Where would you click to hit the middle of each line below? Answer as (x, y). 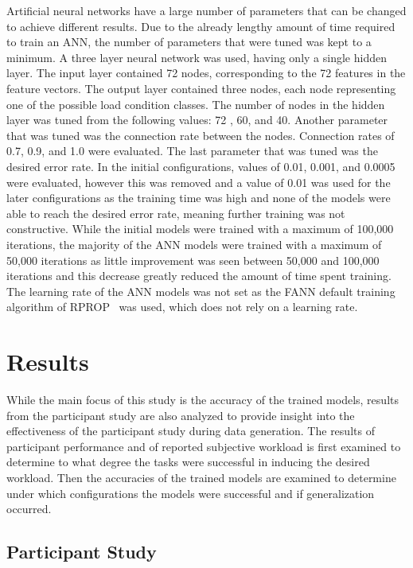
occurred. (29, 509)
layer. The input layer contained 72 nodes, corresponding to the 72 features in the (206, 73)
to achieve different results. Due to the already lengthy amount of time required (201, 26)
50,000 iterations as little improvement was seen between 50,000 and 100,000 (193, 260)
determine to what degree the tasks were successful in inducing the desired (188, 462)
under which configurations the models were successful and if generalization (191, 493)
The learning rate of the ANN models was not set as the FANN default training (201, 291)
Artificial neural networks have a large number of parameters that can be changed (206, 10)
